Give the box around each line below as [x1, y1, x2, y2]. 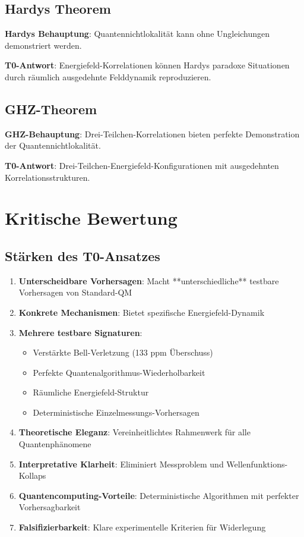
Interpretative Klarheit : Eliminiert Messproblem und [18, 457, 224, 470]
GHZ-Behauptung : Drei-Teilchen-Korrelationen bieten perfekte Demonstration [5, 127, 300, 140]
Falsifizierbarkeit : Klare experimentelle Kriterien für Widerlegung [18, 521, 266, 533]
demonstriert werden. [5, 39, 82, 51]
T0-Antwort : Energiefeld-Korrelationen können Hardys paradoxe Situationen [5, 59, 290, 71]
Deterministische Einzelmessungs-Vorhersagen [33, 406, 199, 418]
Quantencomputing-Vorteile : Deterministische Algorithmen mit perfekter [18, 489, 299, 501]
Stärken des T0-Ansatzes [5, 246, 160, 265]
